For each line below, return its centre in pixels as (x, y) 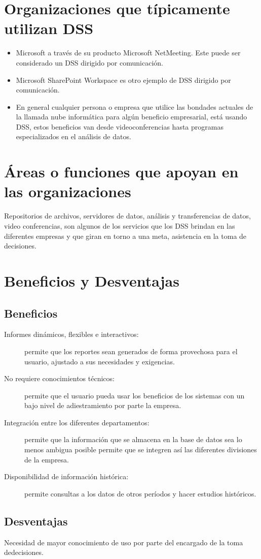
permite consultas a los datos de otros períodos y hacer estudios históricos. (140, 493)
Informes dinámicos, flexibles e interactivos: (71, 334)
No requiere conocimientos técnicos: (59, 378)
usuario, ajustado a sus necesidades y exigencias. (100, 361)
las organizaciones (68, 191)
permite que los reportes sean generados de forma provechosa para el (131, 351)
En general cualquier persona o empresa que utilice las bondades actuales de (135, 106)
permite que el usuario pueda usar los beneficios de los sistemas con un (135, 395)
